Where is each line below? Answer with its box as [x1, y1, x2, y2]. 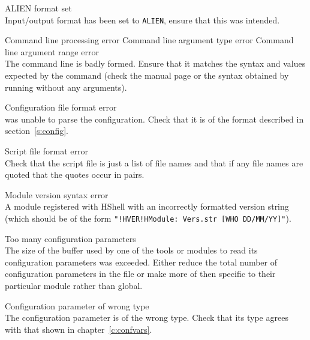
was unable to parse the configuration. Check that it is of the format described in [5, 112, 304, 125]
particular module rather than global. [5, 279, 143, 291]
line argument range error [5, 45, 99, 58]
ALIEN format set [5, 2, 72, 14]
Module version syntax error [5, 188, 109, 201]
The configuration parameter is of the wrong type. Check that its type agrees [5, 311, 288, 324]
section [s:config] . [5, 124, 68, 137]
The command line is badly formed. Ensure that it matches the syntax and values [5, 57, 306, 70]
